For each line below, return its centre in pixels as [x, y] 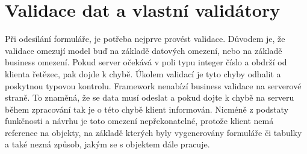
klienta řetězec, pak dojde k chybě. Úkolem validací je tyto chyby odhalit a [143, 73]
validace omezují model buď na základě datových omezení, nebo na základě [144, 50]
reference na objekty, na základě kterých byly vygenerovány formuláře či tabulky [153, 132]
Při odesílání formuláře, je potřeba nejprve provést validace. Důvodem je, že [145, 39]
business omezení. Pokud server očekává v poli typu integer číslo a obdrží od [146, 62]
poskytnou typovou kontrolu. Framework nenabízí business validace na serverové [153, 85]
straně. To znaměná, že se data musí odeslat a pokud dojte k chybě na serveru [150, 97]
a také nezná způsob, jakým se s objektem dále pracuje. [107, 144]
